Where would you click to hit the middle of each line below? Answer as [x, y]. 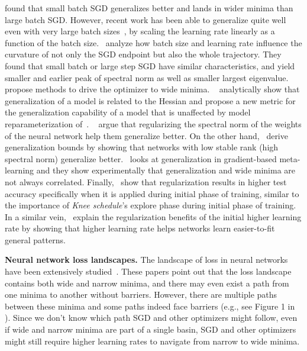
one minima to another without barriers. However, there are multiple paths [141, 294]
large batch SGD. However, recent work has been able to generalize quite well [146, 19]
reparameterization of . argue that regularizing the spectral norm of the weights [153, 123]
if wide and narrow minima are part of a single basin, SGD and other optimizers [151, 329]
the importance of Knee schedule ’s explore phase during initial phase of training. [151, 205]
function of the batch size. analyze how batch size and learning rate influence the [153, 42]
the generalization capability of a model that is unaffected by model [128, 112]
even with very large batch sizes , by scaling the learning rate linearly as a [140, 31]
